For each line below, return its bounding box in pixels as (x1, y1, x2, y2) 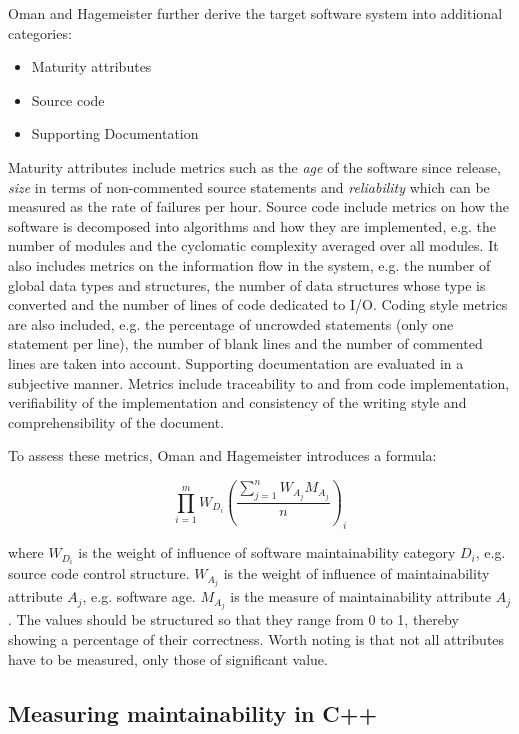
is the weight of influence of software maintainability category (78, 542, 456, 563)
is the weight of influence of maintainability (223, 563, 490, 584)
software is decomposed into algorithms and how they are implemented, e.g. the (8, 215, 497, 236)
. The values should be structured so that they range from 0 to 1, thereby (8, 609, 459, 630)
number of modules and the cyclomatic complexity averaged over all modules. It (8, 235, 499, 256)
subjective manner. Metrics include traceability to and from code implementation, (8, 372, 510, 393)
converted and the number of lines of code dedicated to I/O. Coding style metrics (8, 294, 508, 315)
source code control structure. (8, 563, 190, 584)
